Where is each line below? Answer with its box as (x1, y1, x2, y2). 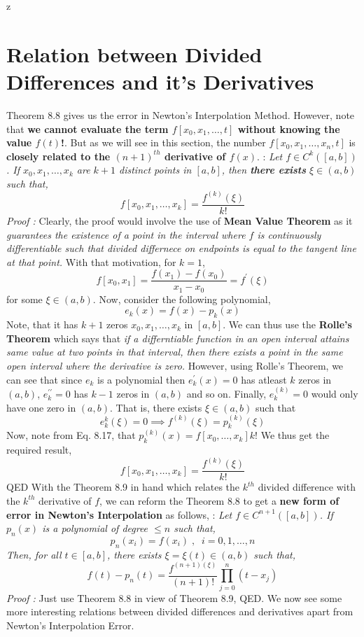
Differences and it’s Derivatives (6, 66, 314, 95)
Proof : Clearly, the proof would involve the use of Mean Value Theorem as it (6, 213, 353, 227)
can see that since (6, 372, 83, 386)
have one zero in (6, 400, 76, 414)
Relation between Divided (6, 39, 262, 68)
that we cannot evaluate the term (6, 121, 169, 136)
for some (6, 291, 43, 306)
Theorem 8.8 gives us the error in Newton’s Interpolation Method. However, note (6, 107, 355, 122)
